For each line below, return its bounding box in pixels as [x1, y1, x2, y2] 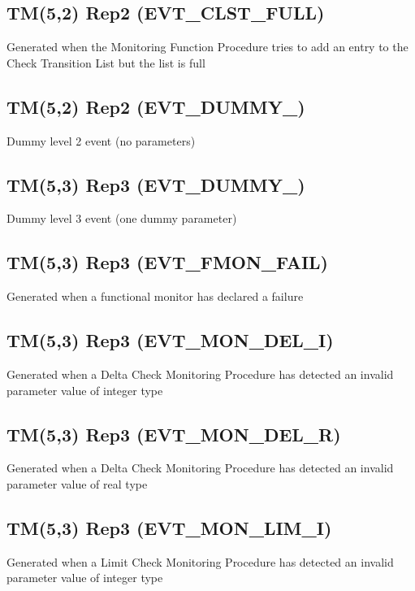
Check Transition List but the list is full [6, 54, 205, 71]
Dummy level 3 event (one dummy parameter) [6, 210, 237, 227]
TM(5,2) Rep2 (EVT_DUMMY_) [6, 93, 305, 119]
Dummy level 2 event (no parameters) [6, 132, 196, 149]
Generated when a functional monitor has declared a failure [6, 288, 304, 305]
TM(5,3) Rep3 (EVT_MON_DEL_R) [6, 421, 341, 446]
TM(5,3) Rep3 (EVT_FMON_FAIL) [6, 250, 328, 275]
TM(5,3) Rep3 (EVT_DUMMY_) [6, 172, 305, 197]
